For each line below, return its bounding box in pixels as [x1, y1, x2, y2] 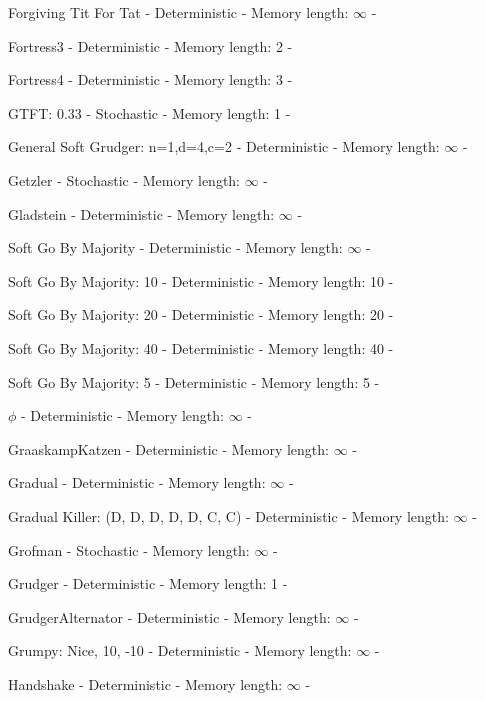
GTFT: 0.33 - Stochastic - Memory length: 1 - [8, 102, 291, 123]
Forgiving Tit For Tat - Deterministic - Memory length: [8, 2, 349, 22]
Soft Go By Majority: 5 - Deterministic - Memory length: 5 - [8, 371, 380, 392]
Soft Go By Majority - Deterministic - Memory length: [8, 237, 343, 258]
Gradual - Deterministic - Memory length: [8, 472, 266, 493]
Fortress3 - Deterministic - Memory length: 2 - [8, 35, 293, 56]
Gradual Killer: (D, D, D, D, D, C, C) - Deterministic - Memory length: [8, 505, 449, 526]
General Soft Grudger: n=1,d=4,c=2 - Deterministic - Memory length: [8, 136, 440, 157]
